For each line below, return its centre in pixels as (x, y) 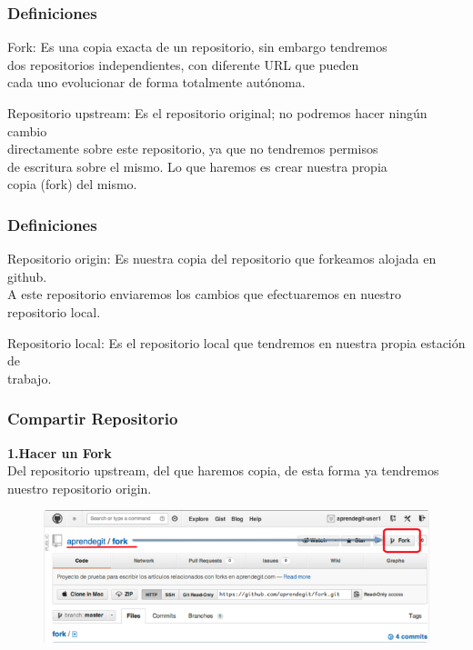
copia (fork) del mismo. (72, 184)
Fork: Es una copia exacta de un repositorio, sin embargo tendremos (197, 47)
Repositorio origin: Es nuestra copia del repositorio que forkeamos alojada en (222, 259)
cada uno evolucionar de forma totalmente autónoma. (156, 82)
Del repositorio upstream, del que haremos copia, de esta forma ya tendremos (223, 470)
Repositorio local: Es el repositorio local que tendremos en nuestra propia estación (236, 342)
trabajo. (30, 378)
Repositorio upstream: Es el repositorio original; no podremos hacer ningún (217, 113)
